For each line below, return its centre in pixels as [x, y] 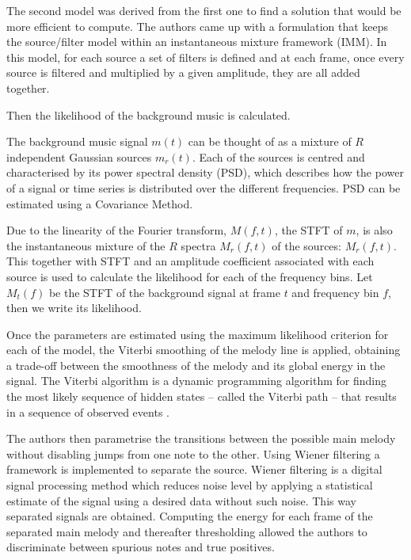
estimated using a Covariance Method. [100, 203]
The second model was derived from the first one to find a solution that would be [204, 10]
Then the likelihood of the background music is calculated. [148, 114]
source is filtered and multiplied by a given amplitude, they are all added [183, 72]
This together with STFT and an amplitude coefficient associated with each [190, 261]
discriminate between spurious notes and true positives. [141, 547]
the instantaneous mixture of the [86, 245]
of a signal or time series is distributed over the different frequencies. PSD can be [204, 187]
